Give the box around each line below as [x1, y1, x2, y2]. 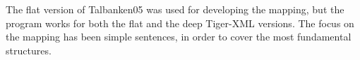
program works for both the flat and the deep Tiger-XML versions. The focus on [6, 15, 354, 30]
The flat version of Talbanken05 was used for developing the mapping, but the [6, 2, 344, 16]
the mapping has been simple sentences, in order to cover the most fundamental [6, 29, 352, 44]
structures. [6, 43, 52, 57]
